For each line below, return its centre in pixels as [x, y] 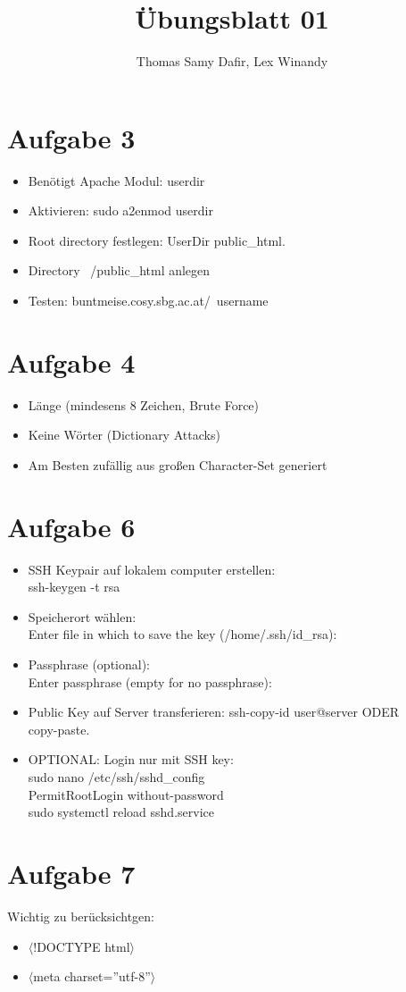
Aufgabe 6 [71, 526]
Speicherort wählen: [82, 616]
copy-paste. [59, 729]
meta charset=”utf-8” [92, 976]
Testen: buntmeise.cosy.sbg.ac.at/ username [148, 301]
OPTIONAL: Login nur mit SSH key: [131, 759]
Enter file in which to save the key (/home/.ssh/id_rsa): [182, 634]
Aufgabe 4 [71, 361]
